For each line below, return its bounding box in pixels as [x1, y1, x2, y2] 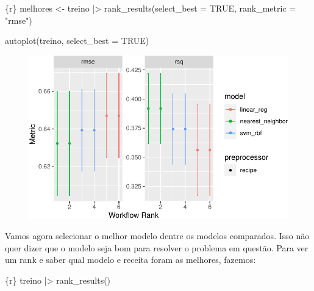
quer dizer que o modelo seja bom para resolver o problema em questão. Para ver [5, 241, 309, 254]
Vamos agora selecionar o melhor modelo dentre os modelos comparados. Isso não [5, 229, 310, 242]
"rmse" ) [5, 13, 32, 26]
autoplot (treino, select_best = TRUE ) [5, 34, 149, 47]
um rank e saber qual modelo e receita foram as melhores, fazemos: [5, 253, 256, 266]
